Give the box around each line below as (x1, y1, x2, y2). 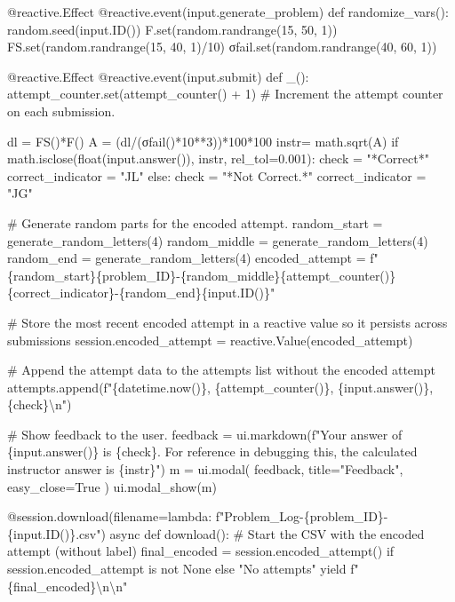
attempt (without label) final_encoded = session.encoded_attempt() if (7, 542, 395, 560)
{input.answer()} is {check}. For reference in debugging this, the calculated (7, 442, 418, 461)
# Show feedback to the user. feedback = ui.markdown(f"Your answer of (7, 424, 403, 443)
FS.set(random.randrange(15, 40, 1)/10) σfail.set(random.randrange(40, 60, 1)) (7, 37, 437, 56)
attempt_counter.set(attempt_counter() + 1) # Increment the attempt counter (7, 84, 443, 103)
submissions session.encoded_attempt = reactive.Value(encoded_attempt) (7, 330, 413, 349)
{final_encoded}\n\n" (7, 576, 128, 595)
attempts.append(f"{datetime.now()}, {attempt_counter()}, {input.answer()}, (7, 377, 434, 396)
